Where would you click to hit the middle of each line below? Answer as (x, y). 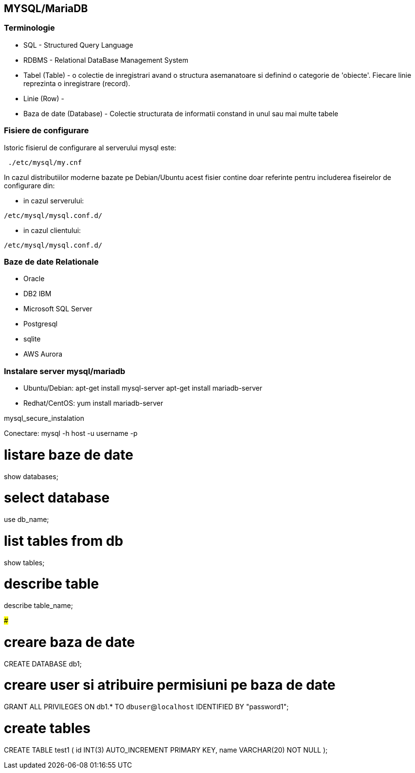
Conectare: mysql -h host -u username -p (71, 433)
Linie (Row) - (44, 98)
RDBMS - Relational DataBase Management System (106, 60)
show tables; (24, 562)
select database (57, 498)
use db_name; (27, 520)
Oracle (34, 279)
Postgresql (41, 324)
